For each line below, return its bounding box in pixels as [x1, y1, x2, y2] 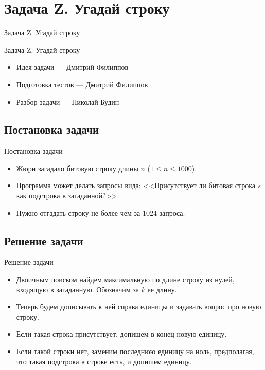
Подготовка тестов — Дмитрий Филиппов [16, 79, 148, 89]
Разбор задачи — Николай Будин [16, 96, 119, 107]
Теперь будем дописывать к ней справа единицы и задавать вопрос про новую [16, 301, 261, 312]
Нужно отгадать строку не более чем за [16, 207, 140, 218]
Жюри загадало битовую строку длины [16, 162, 138, 173]
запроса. [159, 207, 185, 218]
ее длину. [147, 284, 177, 294]
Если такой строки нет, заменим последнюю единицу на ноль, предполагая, [16, 346, 254, 357]
